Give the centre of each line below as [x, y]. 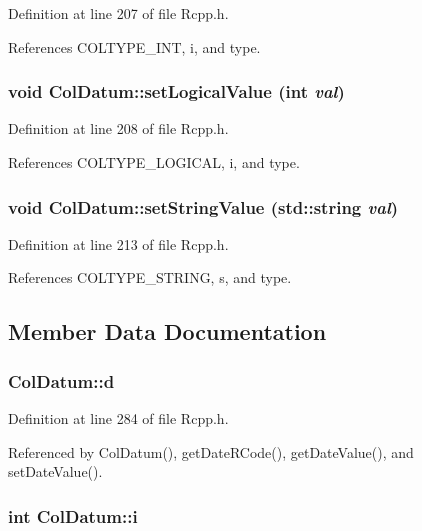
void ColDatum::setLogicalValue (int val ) [176, 91]
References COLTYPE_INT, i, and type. [134, 46]
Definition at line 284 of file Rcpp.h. [118, 418]
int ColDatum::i [73, 515]
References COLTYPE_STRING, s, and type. [150, 277]
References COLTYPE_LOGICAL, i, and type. [154, 162]
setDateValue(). [55, 471]
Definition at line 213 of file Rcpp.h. [118, 243]
